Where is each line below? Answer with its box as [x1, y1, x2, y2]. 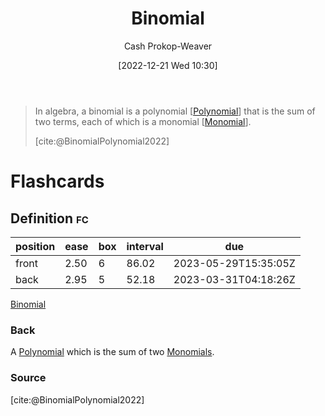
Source [10, 371, 47, 385]
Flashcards [10, 170, 105, 193]
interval [126, 239, 164, 253]
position [15, 239, 56, 253]
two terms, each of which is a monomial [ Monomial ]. [34, 115, 252, 127]
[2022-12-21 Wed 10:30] [118, 59, 218, 71]
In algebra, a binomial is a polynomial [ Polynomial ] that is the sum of [34, 105, 316, 117]
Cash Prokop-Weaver [123, 40, 213, 52]
